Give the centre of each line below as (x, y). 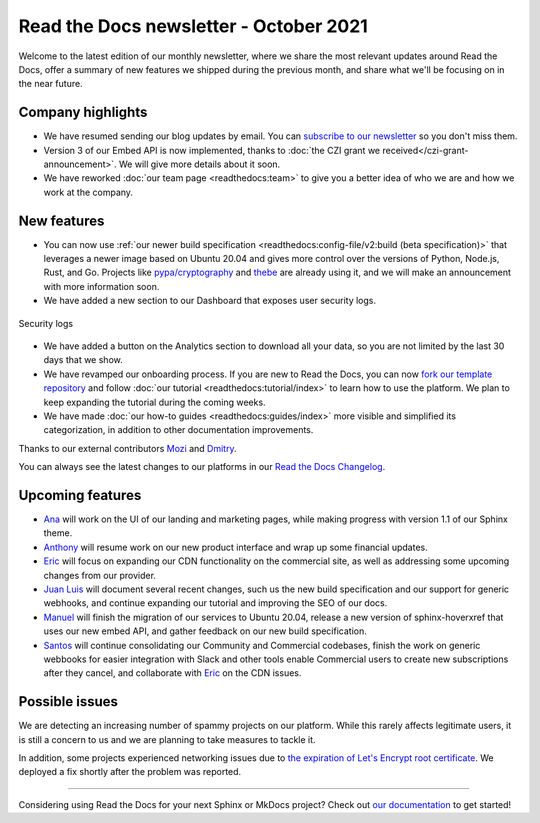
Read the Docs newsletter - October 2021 (193, 26)
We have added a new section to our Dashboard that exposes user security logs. (210, 301)
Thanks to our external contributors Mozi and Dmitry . (127, 448)
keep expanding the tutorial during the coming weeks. (154, 402)
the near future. (51, 84)
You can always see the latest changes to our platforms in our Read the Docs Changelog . (202, 467)
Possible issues (68, 701)
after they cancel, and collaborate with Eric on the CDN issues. (172, 673)
